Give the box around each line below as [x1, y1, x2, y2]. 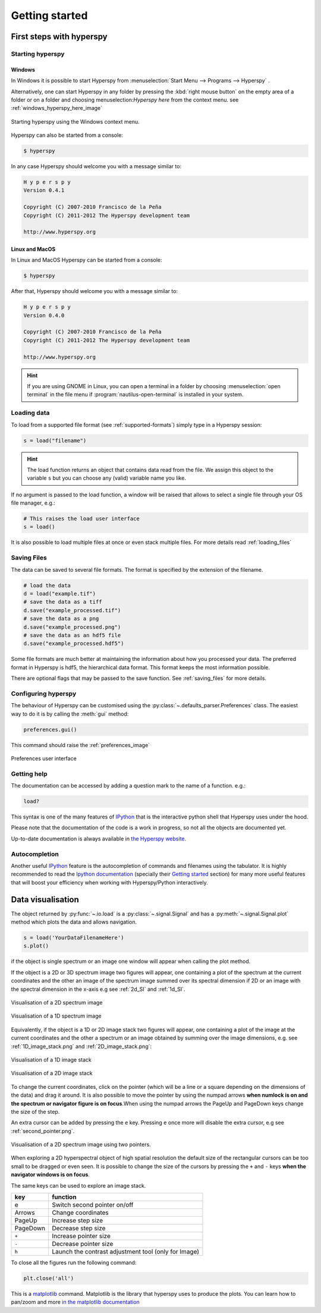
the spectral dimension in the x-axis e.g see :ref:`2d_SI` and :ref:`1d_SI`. [11, 985, 185, 993]
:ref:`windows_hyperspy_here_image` [11, 105, 103, 112]
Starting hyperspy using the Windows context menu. [11, 118, 140, 125]
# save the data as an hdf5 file [23, 632, 121, 638]
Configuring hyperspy [11, 689, 77, 698]
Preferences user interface [11, 755, 77, 762]
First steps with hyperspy [11, 32, 108, 42]
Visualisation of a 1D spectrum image [11, 1012, 102, 1019]
